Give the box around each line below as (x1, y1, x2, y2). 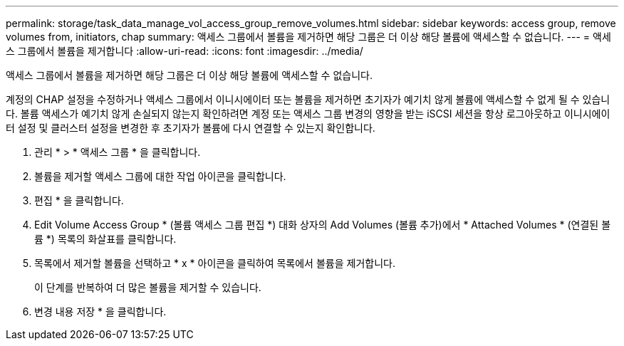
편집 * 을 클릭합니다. (34, 194, 124, 206)
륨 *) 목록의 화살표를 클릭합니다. (34, 233, 177, 245)
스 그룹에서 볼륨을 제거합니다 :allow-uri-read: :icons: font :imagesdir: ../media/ (6, 45, 363, 57)
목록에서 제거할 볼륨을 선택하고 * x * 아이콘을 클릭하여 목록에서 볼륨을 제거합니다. (34, 257, 395, 269)
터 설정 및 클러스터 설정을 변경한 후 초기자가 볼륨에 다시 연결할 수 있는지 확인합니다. (6, 122, 375, 134)
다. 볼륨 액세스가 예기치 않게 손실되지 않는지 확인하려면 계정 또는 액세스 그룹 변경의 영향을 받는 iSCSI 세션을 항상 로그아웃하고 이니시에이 (6, 108, 610, 120)
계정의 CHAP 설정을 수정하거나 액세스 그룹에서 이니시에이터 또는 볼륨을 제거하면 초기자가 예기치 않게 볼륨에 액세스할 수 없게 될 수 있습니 (6, 93, 610, 105)
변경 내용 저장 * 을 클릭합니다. (34, 305, 167, 318)
